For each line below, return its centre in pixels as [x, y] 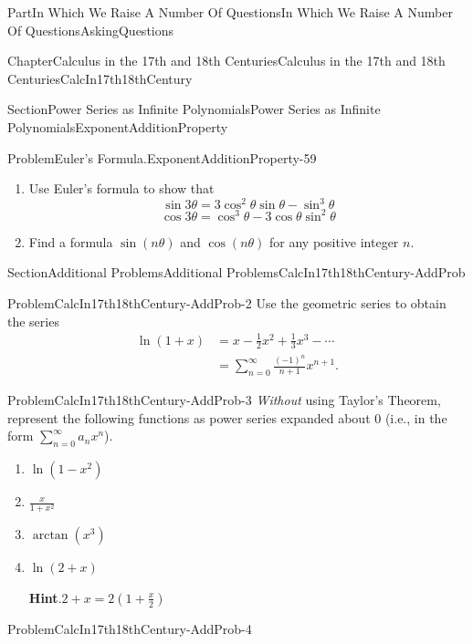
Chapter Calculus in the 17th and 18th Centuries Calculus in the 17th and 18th [226, 61]
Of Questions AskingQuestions [91, 30]
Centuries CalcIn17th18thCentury [100, 78]
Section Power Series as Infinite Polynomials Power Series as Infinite [194, 109]
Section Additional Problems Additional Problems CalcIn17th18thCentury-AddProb [236, 272]
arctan [50, 536]
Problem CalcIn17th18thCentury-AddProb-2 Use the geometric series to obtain [227, 302]
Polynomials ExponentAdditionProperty [118, 126]
